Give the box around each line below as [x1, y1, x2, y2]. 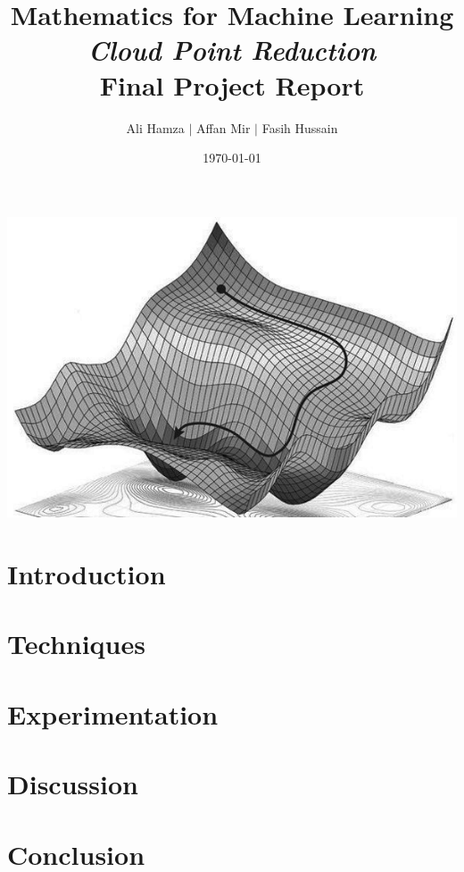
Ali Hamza [126, 118, 185, 137]
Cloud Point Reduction [87, 31, 377, 69]
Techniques [7, 625, 145, 662]
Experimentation [7, 695, 219, 732]
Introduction [7, 556, 166, 592]
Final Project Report [99, 66, 365, 103]
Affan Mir [196, 118, 251, 137]
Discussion [7, 766, 138, 802]
